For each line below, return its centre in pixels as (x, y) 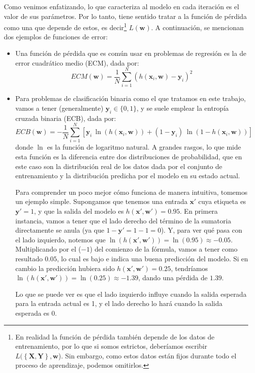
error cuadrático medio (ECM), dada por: (77, 62)
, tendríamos (189, 268)
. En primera (199, 211)
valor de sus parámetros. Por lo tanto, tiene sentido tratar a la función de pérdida (125, 16)
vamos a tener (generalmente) (59, 108)
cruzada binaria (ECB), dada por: (66, 118)
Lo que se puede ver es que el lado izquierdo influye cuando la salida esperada (131, 294)
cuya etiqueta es (222, 201)
